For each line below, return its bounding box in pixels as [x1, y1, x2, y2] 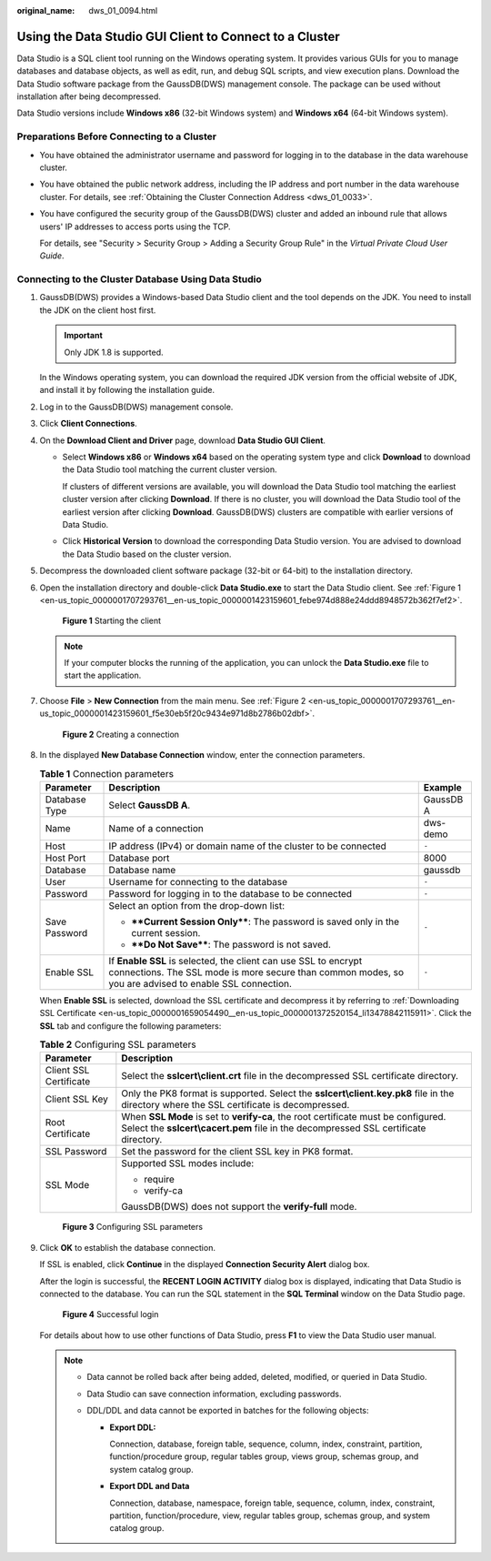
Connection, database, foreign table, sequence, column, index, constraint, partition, [109, 1438, 423, 1450]
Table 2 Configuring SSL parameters [39, 1038, 196, 1051]
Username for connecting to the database [108, 875, 288, 888]
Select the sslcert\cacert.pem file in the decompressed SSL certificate [121, 1122, 426, 1134]
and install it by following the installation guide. [39, 385, 215, 396]
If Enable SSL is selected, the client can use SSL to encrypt [108, 954, 363, 967]
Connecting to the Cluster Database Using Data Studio [16, 273, 263, 286]
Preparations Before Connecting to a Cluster [16, 130, 217, 143]
